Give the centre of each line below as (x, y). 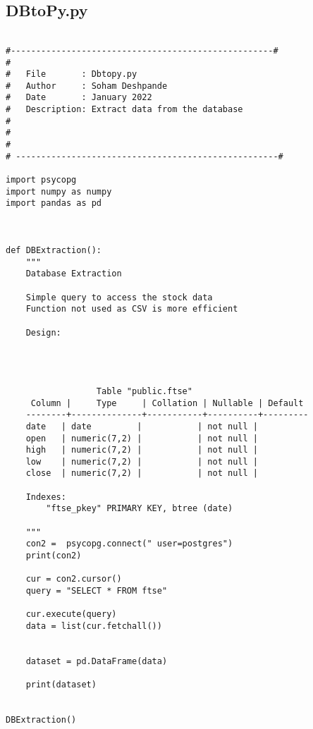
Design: (43, 332)
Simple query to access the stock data (119, 297)
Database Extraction (74, 274)
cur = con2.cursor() (74, 579)
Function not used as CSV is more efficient (132, 309)
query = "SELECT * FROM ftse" (97, 591)
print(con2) (54, 556)
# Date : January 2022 (79, 98)
